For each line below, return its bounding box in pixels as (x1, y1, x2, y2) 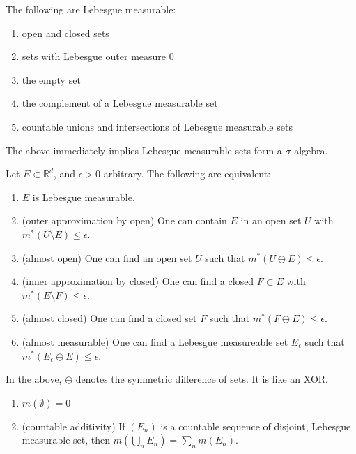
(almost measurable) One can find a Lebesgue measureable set (22, 334, 288, 349)
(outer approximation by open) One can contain (22, 213, 227, 228)
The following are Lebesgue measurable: (6, 2, 176, 16)
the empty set (22, 72, 81, 87)
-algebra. (291, 142, 328, 157)
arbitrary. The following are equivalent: (103, 166, 271, 181)
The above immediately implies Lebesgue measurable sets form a (6, 142, 282, 157)
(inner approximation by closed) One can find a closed (22, 274, 254, 288)
